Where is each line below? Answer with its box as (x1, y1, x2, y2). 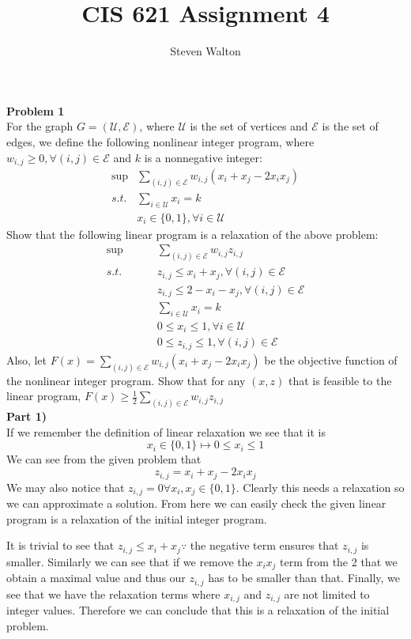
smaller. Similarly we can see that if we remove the (6, 553, 253, 569)
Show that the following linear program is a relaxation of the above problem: (6, 225, 379, 242)
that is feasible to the (288, 372, 392, 388)
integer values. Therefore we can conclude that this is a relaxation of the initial (6, 601, 390, 618)
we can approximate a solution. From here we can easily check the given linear (6, 494, 386, 511)
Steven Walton (170, 43, 241, 59)
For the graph (6, 118, 74, 134)
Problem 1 (6, 102, 65, 119)
